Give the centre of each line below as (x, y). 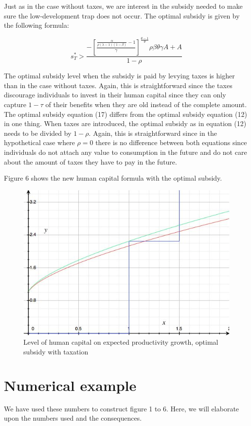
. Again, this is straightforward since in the (153, 133)
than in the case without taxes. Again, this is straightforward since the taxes (118, 85)
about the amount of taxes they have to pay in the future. (90, 161)
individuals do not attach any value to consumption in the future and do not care (125, 152)
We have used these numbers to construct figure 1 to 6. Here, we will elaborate (122, 408)
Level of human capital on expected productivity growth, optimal (121, 342)
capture (15, 104)
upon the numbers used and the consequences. (73, 418)
